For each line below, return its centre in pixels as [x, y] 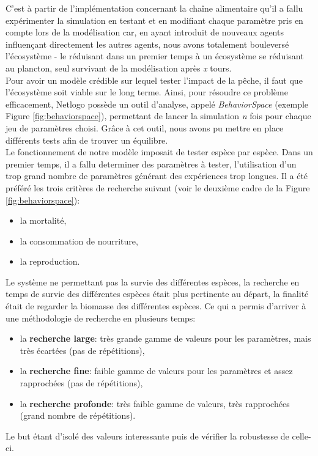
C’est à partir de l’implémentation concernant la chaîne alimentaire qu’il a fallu [154, 8]
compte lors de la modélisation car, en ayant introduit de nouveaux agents [145, 32]
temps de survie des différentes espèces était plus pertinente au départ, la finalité [157, 294]
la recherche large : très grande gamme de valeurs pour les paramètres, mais [165, 338]
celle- [301, 436]
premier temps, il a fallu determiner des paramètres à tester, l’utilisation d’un [151, 164]
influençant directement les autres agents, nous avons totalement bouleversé [147, 44]
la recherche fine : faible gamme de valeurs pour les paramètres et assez [156, 371]
